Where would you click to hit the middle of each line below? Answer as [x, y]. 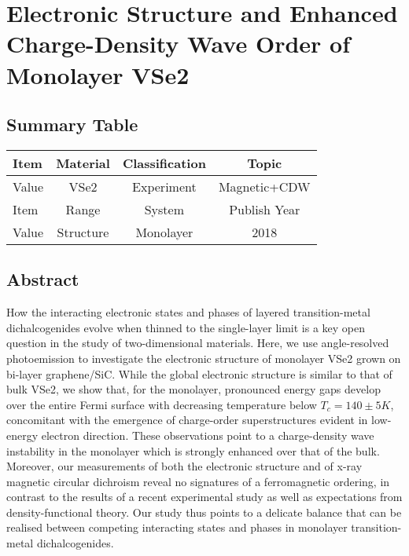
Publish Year [265, 209]
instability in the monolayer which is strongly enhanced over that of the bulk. [193, 450]
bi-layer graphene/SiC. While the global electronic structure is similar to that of [199, 373]
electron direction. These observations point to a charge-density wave [208, 435]
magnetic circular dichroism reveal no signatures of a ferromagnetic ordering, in [198, 481]
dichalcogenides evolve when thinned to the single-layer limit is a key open [186, 327]
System [164, 209]
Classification [164, 163]
